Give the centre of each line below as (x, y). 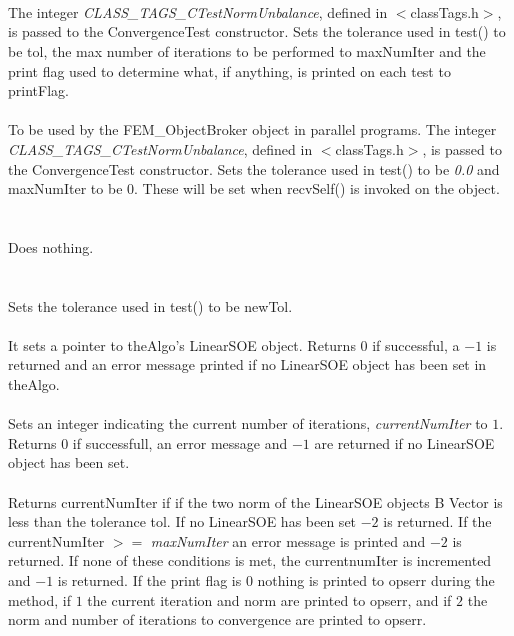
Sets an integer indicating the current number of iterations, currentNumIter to (248, 423)
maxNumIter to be (65, 188)
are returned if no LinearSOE (404, 442)
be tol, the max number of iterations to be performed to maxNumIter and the (247, 50)
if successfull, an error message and (180, 442)
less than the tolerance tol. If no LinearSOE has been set (182, 521)
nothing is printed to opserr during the (376, 580)
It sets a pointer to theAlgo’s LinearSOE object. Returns (182, 344)
